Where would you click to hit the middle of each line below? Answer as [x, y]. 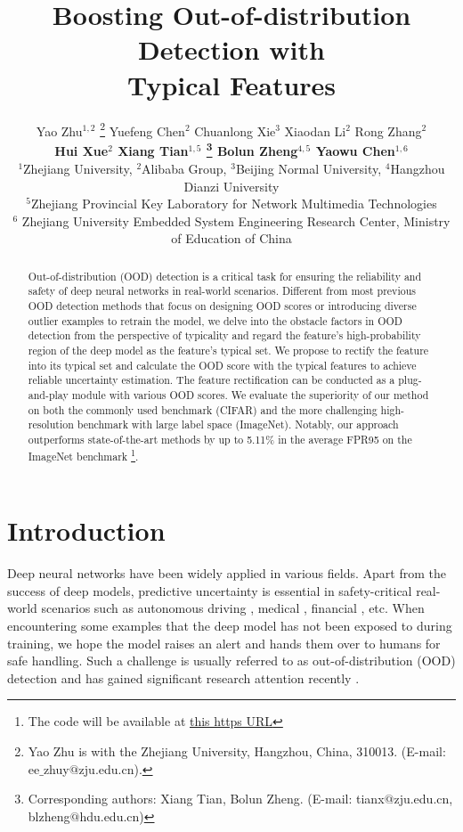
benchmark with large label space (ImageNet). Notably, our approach [238, 424]
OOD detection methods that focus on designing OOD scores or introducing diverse [222, 306]
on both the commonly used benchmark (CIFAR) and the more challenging [203, 409]
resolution [51, 424]
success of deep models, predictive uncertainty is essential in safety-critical [210, 590]
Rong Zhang [388, 131]
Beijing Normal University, [309, 168]
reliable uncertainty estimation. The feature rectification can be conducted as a [211, 380]
